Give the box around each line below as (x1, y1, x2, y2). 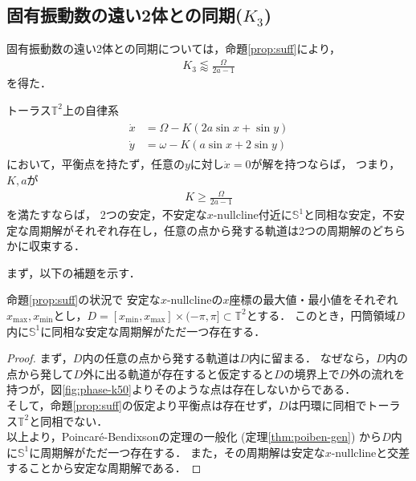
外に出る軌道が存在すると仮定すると (83, 365, 275, 382)
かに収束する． (6, 237, 85, 254)
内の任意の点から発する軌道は (82, 350, 240, 366)
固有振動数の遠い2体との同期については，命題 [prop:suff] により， (6, 40, 341, 57)
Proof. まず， (6, 350, 73, 366)
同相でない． (40, 412, 108, 429)
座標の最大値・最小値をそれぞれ (229, 291, 398, 308)
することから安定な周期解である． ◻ (6, 459, 202, 476)
